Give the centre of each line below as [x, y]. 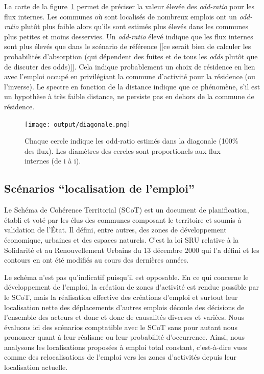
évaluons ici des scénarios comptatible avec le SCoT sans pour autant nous [121, 327]
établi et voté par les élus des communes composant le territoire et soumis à [123, 219]
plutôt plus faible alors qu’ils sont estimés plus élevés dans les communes [135, 26]
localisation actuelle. [36, 367]
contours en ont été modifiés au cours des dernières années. [97, 260]
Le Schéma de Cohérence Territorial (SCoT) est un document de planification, [127, 210]
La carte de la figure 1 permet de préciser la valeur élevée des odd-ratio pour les [129, 6]
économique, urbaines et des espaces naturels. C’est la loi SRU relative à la [122, 239]
